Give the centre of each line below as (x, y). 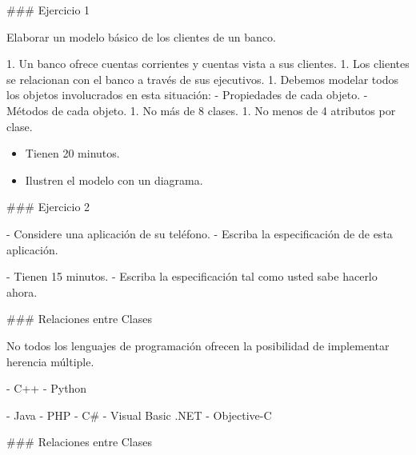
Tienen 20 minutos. (72, 153)
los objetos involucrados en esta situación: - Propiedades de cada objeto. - (187, 95)
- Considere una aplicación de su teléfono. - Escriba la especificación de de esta (200, 233)
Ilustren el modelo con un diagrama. (114, 180)
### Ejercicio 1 (48, 10)
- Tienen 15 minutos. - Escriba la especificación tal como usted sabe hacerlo (192, 276)
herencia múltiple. (50, 361)
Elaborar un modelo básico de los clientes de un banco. (141, 36)
